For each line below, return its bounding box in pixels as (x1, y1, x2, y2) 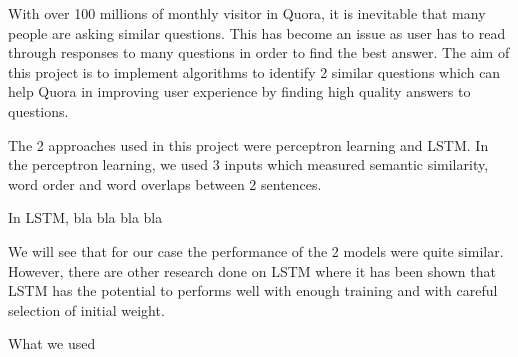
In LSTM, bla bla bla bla (8, 207, 163, 228)
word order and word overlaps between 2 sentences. (8, 173, 322, 194)
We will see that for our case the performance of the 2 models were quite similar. (8, 240, 504, 261)
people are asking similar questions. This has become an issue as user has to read (8, 22, 506, 43)
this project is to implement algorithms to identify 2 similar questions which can (8, 61, 501, 82)
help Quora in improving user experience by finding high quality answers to (8, 81, 471, 102)
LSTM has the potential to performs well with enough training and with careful (8, 280, 498, 301)
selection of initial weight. (8, 299, 165, 320)
